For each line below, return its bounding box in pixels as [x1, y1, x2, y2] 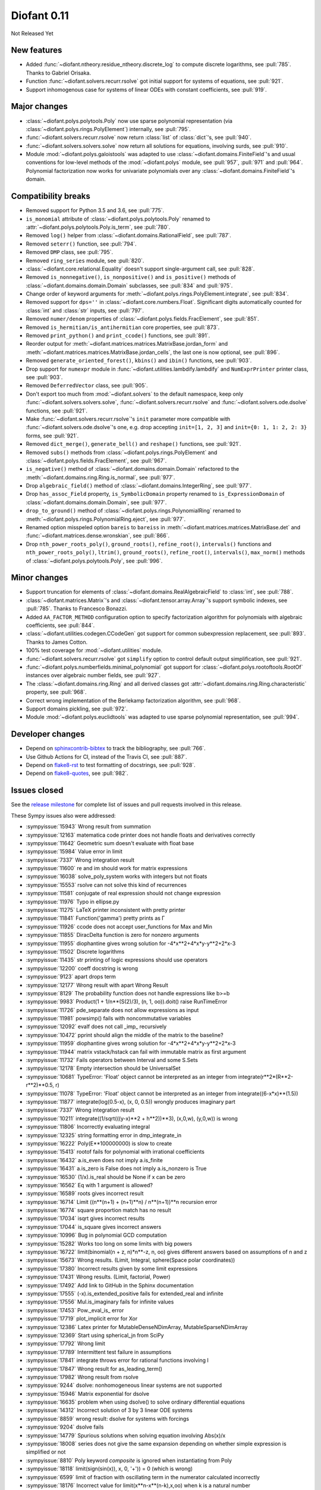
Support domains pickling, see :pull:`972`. [26, 705, 128, 712]
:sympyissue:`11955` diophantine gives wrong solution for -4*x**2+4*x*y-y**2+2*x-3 [26, 939, 236, 947]
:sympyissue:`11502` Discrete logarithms [26, 948, 125, 955]
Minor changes [11, 573, 68, 583]
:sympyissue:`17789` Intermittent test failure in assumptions [26, 1348, 172, 1355]
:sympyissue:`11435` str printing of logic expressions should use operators [26, 957, 208, 964]
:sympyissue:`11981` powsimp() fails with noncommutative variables [26, 1015, 191, 1022]
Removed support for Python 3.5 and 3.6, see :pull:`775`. [26, 207, 165, 214]
